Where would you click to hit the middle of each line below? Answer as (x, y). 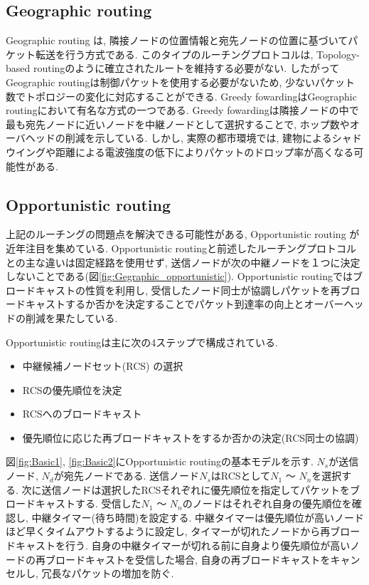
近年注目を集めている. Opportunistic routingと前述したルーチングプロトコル (181, 248)
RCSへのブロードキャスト (82, 414)
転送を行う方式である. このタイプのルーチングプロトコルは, (174, 54)
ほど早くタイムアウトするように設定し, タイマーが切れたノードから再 (168, 531)
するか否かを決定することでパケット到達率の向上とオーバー (204, 304)
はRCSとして (241, 476)
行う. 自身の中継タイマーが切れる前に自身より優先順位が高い (208, 545)
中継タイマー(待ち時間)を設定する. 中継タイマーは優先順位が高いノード (198, 517)
